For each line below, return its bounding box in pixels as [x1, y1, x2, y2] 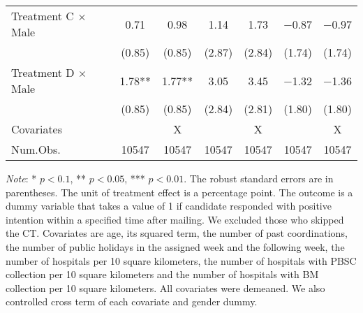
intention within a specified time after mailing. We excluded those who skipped [6, 212, 344, 226]
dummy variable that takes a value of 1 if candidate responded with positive [6, 198, 332, 213]
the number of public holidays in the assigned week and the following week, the [6, 239, 345, 254]
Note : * [6, 171, 37, 185]
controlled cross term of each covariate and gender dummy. [6, 294, 258, 309]
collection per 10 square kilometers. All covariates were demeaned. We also [6, 280, 325, 295]
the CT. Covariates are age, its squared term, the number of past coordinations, [6, 226, 348, 240]
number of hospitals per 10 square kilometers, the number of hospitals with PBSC [6, 253, 357, 268]
